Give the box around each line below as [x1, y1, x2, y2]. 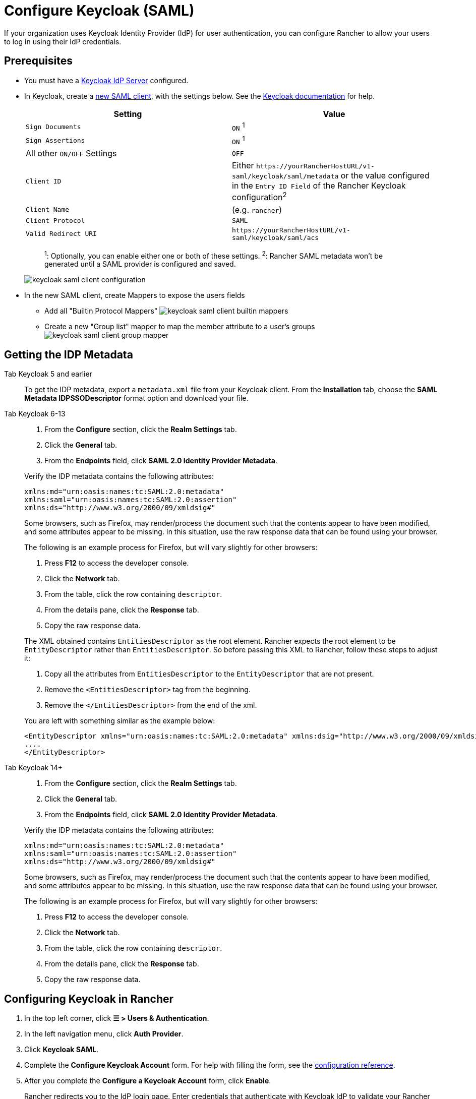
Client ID [26, 177, 62, 186]
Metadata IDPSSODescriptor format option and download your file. [24, 394, 249, 403]
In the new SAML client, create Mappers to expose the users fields [24, 291, 245, 300]
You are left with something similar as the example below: [24, 716, 215, 725]
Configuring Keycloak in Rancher [4, 992, 174, 1005]
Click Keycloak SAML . [24, 1045, 99, 1054]
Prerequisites [4, 54, 73, 68]
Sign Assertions [26, 137, 85, 145]
